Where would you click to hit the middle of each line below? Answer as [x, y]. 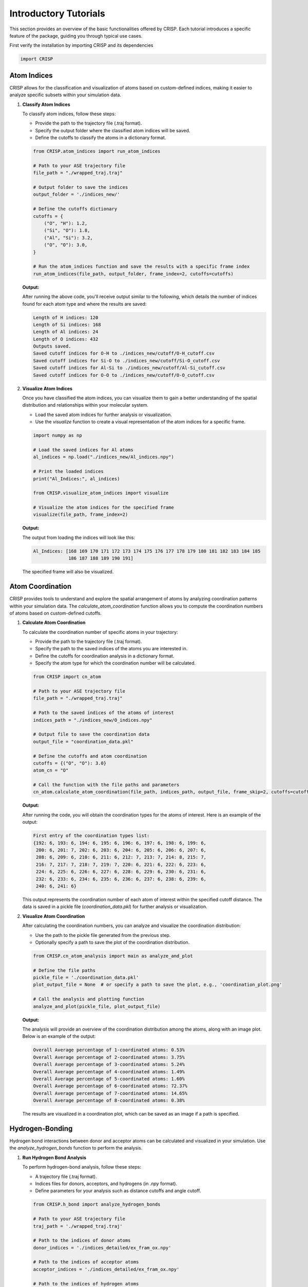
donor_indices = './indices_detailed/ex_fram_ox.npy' [102, 1248]
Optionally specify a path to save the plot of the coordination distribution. [112, 942]
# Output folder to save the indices [81, 187]
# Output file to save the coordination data [91, 734]
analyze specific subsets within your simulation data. [65, 95]
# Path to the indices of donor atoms [82, 1240]
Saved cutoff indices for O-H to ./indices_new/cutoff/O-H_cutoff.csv [124, 353]
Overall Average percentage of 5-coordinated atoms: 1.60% [109, 1079]
